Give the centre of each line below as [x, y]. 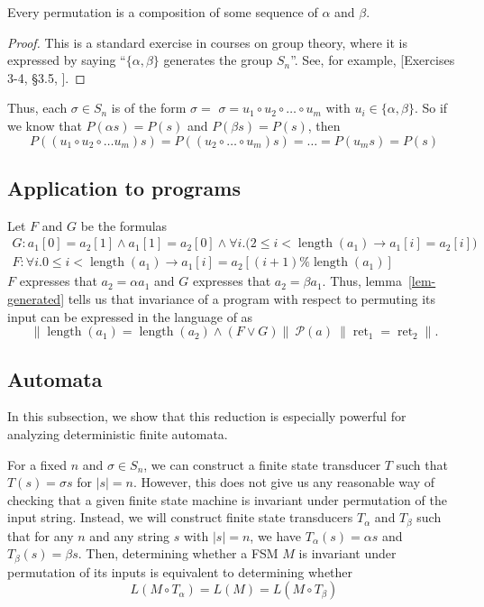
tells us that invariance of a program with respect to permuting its [251, 299]
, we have [276, 535]
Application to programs [124, 187]
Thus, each [37, 108]
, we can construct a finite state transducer [262, 464]
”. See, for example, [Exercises [373, 60]
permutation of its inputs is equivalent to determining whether [180, 571]
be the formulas [124, 225]
